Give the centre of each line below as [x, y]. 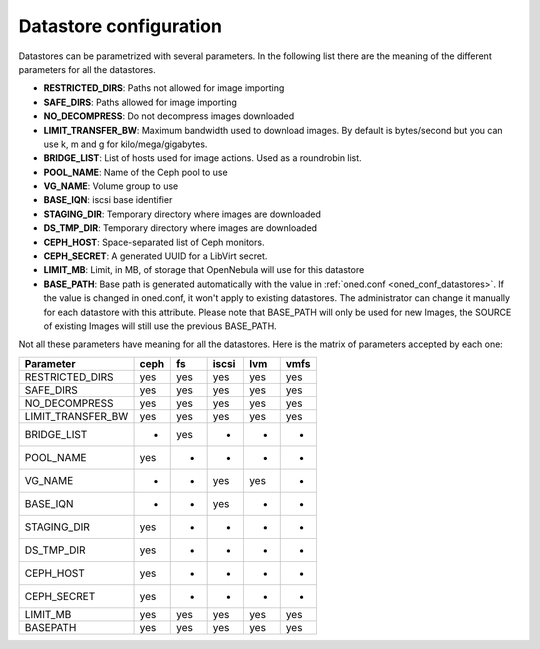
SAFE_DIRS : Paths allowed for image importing [140, 102]
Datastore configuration [120, 26]
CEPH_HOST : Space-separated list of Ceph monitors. [154, 242]
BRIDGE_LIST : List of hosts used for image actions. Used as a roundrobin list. [202, 158]
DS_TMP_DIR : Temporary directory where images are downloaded [180, 228]
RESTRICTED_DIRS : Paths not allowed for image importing [164, 88]
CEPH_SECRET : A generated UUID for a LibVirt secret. [155, 256]
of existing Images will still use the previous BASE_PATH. [160, 326]
